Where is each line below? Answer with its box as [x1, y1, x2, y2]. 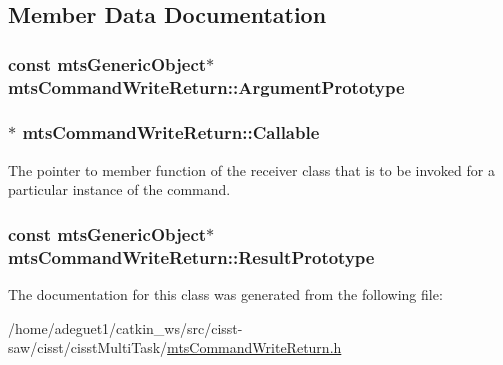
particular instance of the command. [8, 179, 231, 200]
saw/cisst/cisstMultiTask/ [8, 337, 168, 358]
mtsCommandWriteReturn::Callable [22, 120, 320, 145]
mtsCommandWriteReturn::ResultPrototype [8, 244, 375, 269]
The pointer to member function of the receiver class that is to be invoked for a [8, 159, 495, 180]
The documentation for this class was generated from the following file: [8, 284, 443, 305]
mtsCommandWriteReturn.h [167, 337, 342, 358]
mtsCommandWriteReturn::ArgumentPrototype [8, 74, 405, 99]
